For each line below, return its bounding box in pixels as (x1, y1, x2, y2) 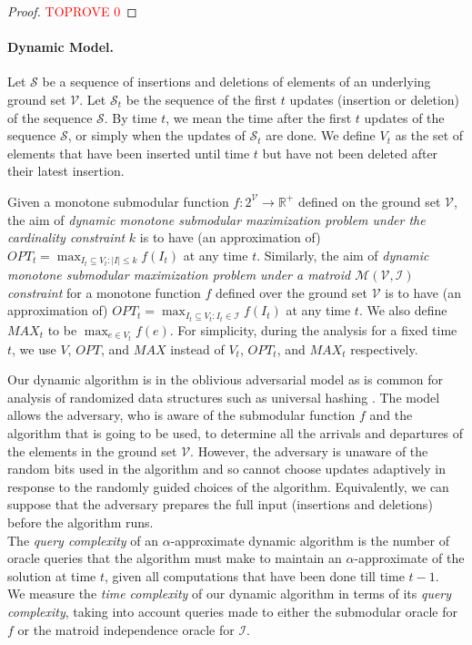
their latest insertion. (7, 161, 125, 180)
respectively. (350, 339, 418, 358)
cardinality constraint (7, 228, 126, 247)
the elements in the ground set (7, 441, 177, 460)
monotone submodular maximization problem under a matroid (7, 265, 351, 284)
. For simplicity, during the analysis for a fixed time (169, 320, 457, 339)
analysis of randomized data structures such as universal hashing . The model (7, 387, 440, 406)
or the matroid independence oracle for (17, 619, 235, 639)
